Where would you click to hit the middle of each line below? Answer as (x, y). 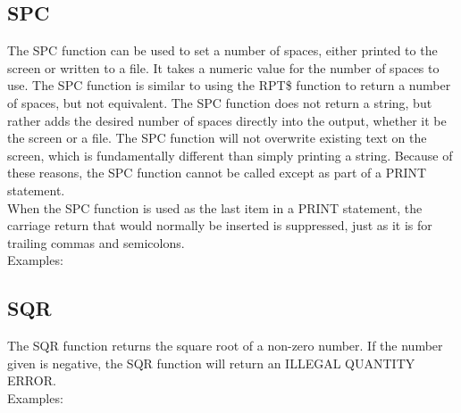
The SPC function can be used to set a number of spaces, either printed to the (222, 50)
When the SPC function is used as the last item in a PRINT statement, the (215, 207)
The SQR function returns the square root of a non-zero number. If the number (225, 346)
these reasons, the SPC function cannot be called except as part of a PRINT (217, 173)
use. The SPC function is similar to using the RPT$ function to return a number (229, 85)
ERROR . (32, 380)
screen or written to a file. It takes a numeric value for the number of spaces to (223, 67)
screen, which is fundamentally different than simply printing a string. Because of (230, 155)
